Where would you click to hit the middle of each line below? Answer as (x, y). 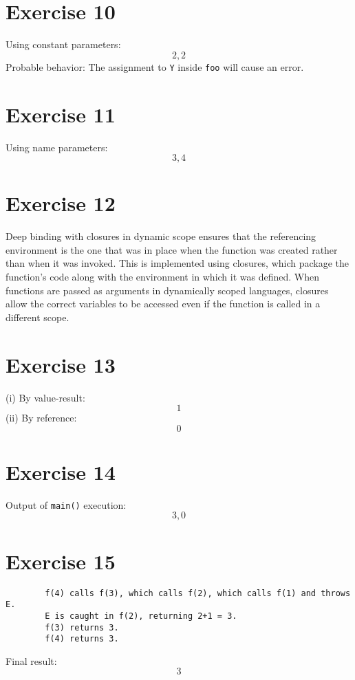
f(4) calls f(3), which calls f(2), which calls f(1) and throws (198, 593)
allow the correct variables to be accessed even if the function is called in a (163, 304)
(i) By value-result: (45, 397)
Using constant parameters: (63, 44)
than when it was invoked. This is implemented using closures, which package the (177, 263)
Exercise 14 (61, 471)
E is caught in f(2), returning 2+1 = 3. (141, 616)
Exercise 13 (61, 364)
